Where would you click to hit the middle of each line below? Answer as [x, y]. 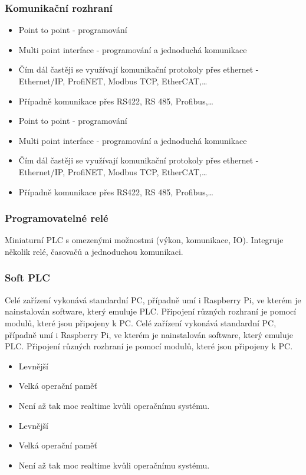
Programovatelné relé [57, 218]
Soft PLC [27, 278]
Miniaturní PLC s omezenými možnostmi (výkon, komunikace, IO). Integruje [144, 240]
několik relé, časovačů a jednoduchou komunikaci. [94, 251]
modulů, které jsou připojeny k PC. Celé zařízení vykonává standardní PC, [141, 322]
